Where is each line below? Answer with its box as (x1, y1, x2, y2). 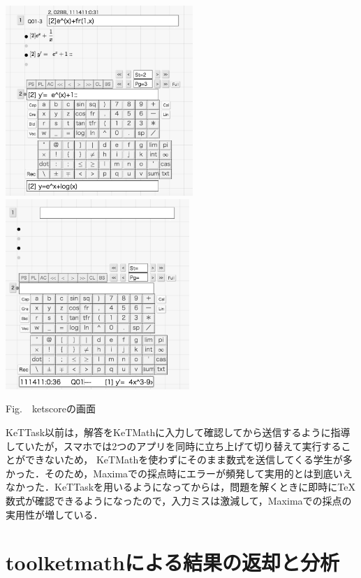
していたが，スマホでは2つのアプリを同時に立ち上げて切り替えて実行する (6, 438, 341, 453)
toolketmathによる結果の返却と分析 (6, 548, 339, 577)
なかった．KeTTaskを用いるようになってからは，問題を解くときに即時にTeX (6, 479, 356, 494)
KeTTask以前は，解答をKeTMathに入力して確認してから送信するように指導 (6, 425, 351, 440)
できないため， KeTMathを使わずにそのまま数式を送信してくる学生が (24, 452, 343, 467)
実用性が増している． (6, 507, 103, 521)
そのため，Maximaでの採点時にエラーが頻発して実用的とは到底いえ (44, 465, 353, 480)
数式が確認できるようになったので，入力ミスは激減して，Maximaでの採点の (6, 493, 352, 507)
